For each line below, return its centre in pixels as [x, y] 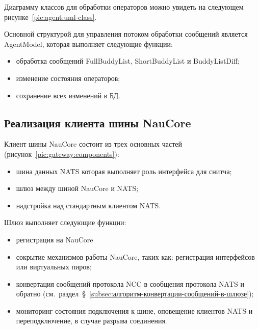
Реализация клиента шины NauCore [98, 122]
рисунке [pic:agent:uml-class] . [50, 17]
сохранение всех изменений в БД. [68, 95]
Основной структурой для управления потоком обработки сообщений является [126, 34]
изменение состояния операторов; [68, 78]
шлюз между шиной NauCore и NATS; [77, 188]
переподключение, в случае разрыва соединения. [92, 321]
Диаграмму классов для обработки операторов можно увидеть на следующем [124, 7]
